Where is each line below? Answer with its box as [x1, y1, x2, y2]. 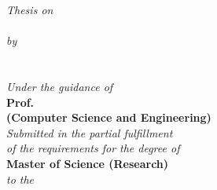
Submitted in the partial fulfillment [6, 124, 173, 141]
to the [6, 170, 35, 187]
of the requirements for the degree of [6, 140, 180, 156]
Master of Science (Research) [6, 155, 169, 171]
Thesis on [6, 2, 53, 17]
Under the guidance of [6, 78, 113, 94]
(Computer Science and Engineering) [6, 109, 211, 126]
